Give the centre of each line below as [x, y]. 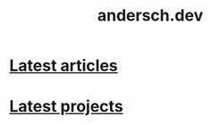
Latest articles [64, 66]
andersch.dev [150, 16]
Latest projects [66, 107]
